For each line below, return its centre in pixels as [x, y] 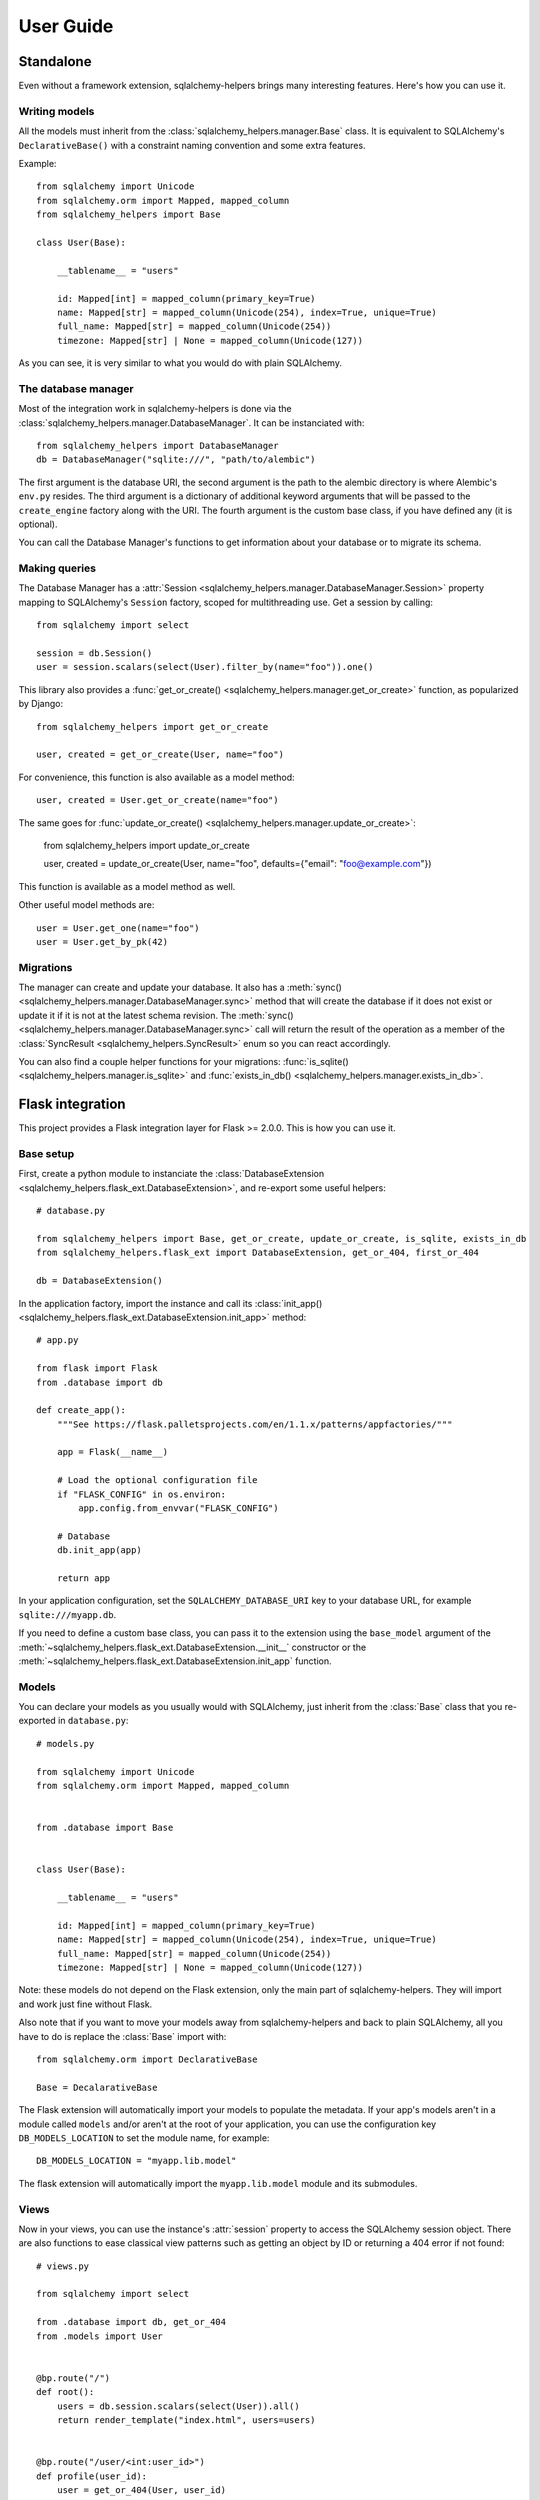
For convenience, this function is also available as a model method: [156, 777]
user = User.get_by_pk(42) [102, 941]
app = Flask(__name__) [112, 1452]
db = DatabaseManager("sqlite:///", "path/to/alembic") [176, 459]
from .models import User [100, 2336]
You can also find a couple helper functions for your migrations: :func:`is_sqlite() [183, 1061]
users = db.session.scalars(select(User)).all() [178, 2406]
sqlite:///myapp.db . [67, 1614]
